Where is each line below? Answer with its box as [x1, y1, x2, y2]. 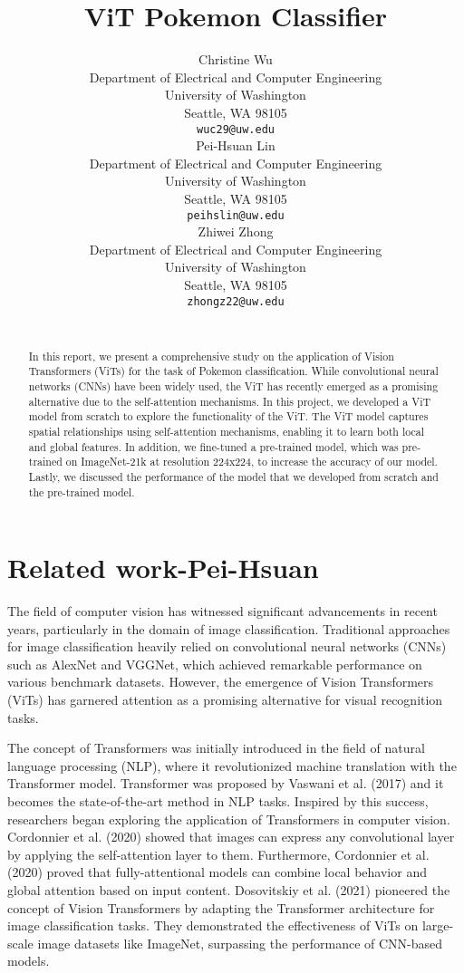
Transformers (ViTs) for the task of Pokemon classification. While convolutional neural [28, 363, 439, 379]
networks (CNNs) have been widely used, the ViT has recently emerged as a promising [28, 378, 439, 393]
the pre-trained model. [28, 484, 135, 499]
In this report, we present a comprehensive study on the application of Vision [28, 348, 394, 363]
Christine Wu [198, 50, 273, 69]
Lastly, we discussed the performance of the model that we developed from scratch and [28, 468, 439, 484]
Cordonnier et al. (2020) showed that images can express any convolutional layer [7, 827, 455, 846]
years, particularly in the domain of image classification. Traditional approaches [7, 619, 450, 638]
